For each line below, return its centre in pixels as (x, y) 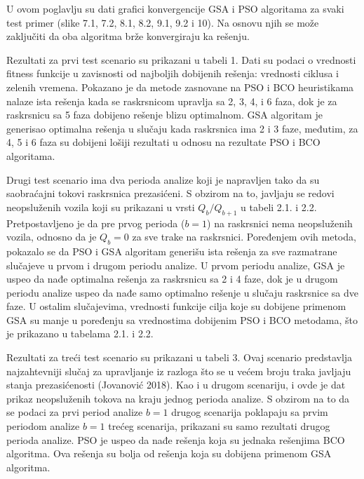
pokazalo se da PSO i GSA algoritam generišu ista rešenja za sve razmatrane (172, 251)
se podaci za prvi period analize (75, 412)
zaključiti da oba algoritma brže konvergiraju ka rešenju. (128, 36)
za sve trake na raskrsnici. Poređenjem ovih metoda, (244, 237)
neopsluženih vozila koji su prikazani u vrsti (101, 207)
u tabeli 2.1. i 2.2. (279, 207)
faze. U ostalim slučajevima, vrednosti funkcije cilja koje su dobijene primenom (176, 306)
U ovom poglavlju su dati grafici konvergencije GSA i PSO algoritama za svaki (175, 8)
